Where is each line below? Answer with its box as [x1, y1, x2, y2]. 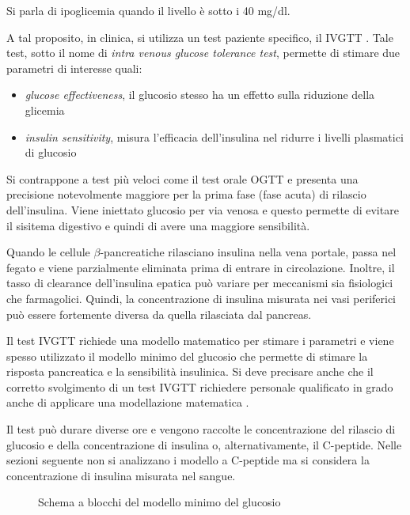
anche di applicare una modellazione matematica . [6, 394, 249, 411]
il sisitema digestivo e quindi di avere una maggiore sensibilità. [6, 217, 310, 233]
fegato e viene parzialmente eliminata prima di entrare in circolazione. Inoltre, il [6, 259, 395, 275]
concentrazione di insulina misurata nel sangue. [6, 467, 236, 483]
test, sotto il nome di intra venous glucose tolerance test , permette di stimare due [6, 44, 401, 61]
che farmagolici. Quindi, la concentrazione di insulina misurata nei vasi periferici [6, 290, 397, 306]
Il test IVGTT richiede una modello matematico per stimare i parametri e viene [6, 332, 394, 349]
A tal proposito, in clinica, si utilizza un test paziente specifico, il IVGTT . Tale [6, 28, 393, 45]
